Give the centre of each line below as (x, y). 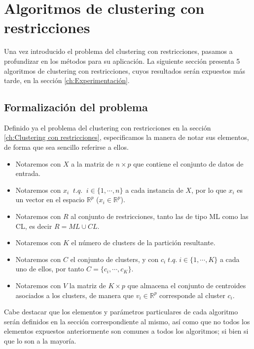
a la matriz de (92, 163)
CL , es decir (34, 226)
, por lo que (209, 190)
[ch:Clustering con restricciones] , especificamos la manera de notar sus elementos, (127, 137)
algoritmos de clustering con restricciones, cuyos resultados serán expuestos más (125, 70)
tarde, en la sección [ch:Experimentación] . (67, 80)
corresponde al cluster (192, 295)
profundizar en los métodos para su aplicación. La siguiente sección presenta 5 (122, 61)
